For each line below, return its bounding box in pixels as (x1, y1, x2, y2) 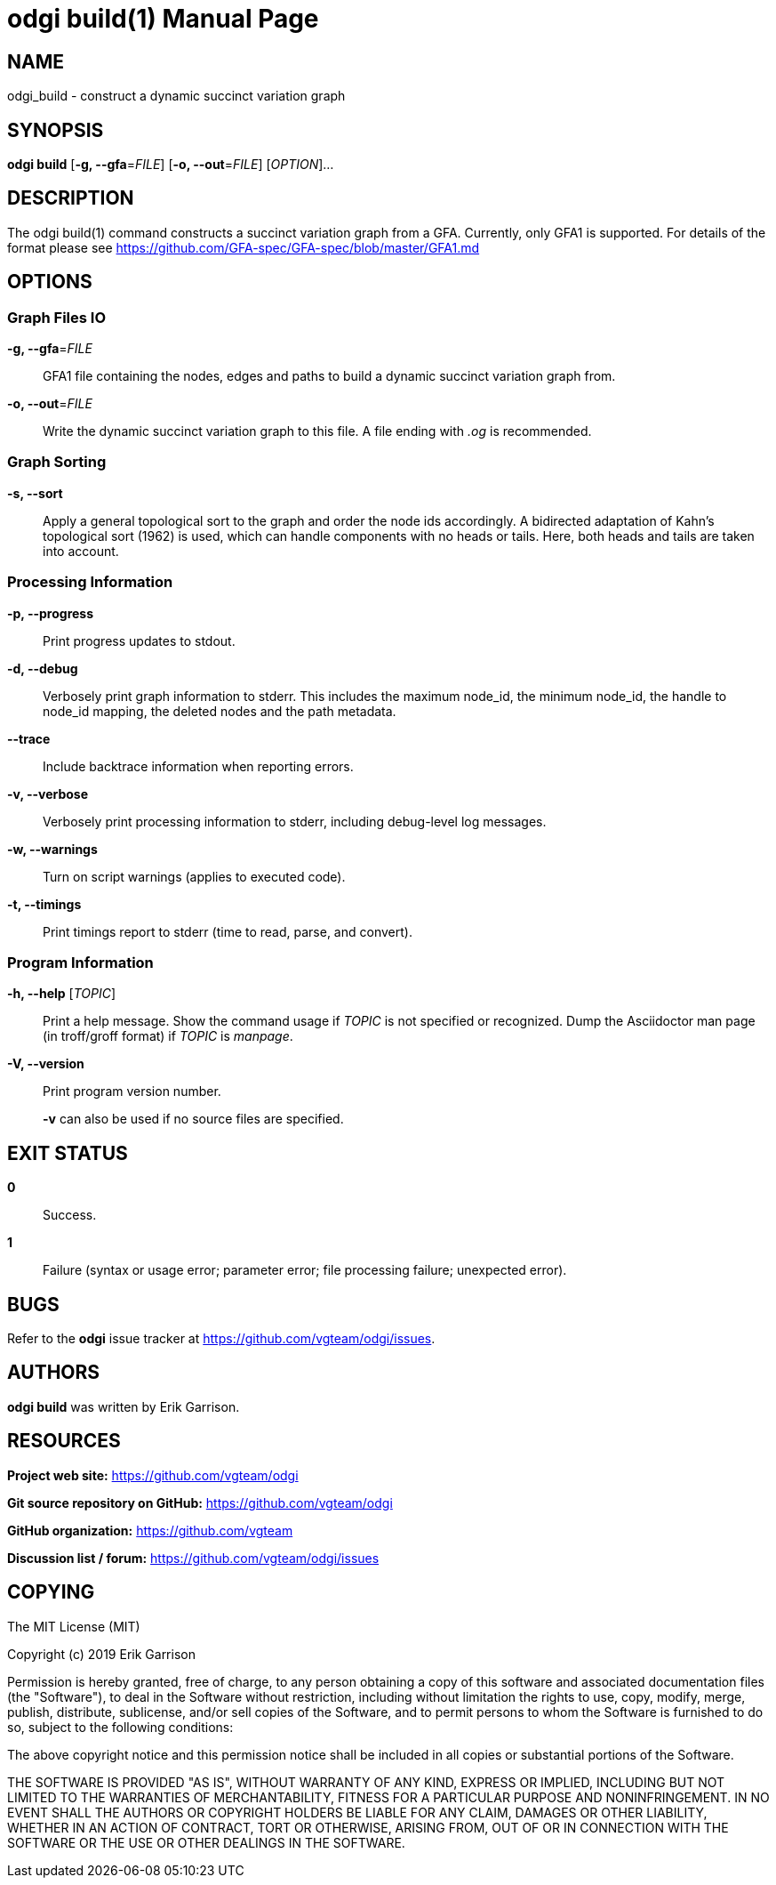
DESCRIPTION (7, 187, 134, 210)
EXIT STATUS (7, 1141, 128, 1164)
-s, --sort (7, 485, 63, 501)
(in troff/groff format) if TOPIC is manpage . (43, 1028, 293, 1044)
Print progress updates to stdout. (43, 632, 236, 648)
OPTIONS (7, 270, 92, 294)
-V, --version (7, 1056, 84, 1072)
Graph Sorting (7, 453, 107, 471)
